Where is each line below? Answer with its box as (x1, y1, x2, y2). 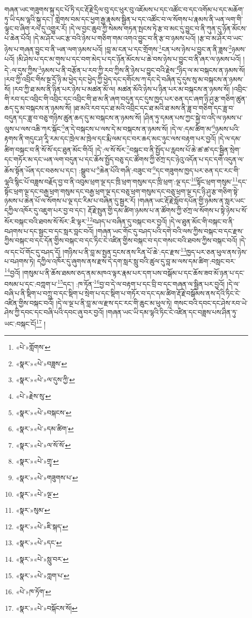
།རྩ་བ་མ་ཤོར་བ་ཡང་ (198, 33, 243, 43)
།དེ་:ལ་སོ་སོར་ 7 (95, 143, 130, 154)
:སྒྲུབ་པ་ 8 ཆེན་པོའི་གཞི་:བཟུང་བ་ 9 (79, 164, 156, 175)
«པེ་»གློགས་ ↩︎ (15, 342, 51, 352)
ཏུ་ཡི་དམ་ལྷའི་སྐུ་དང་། (4, 14, 53, 24)
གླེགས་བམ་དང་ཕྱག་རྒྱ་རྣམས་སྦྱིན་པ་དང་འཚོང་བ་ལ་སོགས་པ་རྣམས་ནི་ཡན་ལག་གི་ (55, 14, 243, 24)
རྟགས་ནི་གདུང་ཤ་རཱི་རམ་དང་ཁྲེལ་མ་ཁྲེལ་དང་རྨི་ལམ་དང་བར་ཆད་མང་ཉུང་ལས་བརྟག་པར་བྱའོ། (4, 133, 216, 143)
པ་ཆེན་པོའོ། (4, 33, 31, 43)
